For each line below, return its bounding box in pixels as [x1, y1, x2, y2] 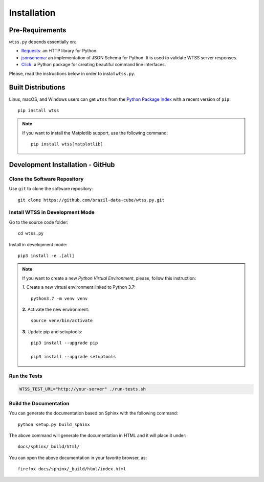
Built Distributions [9, 83, 66, 92]
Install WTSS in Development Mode [9, 209, 95, 216]
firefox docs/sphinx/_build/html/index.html [18, 466, 127, 472]
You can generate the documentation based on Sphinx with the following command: [9, 410, 178, 416]
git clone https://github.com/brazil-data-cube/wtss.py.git [18, 197, 165, 203]
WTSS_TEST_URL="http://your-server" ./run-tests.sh [19, 387, 146, 392]
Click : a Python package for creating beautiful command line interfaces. [21, 62, 166, 68]
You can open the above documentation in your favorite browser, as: [9, 455, 147, 460]
